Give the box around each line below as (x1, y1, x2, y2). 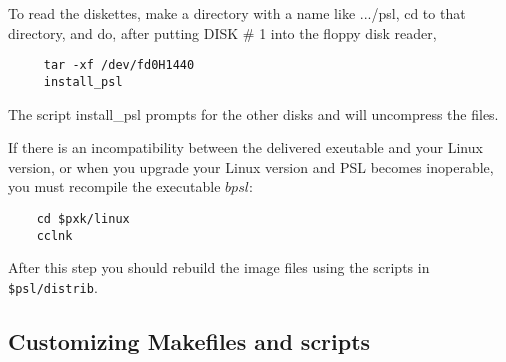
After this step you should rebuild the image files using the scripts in (8, 257, 430, 278)
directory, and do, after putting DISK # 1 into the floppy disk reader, (8, 22, 437, 43)
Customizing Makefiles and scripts (8, 325, 371, 356)
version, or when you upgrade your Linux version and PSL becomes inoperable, (8, 156, 494, 177)
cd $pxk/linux (36, 211, 130, 226)
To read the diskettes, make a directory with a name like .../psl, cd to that (8, 3, 466, 23)
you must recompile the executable (8, 176, 221, 197)
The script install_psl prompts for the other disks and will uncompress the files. (8, 103, 499, 124)
